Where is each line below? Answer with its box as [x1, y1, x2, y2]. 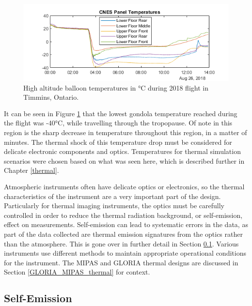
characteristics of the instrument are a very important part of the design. [4, 191, 221, 201]
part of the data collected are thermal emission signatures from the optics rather [4, 229, 243, 239]
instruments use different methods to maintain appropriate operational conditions [4, 248, 246, 258]
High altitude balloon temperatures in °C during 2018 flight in [23, 82, 208, 92]
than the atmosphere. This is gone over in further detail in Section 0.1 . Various [4, 238, 239, 248]
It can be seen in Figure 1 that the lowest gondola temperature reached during [4, 108, 237, 118]
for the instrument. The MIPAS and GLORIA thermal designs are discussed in [4, 257, 238, 267]
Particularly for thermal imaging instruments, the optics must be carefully [4, 200, 224, 211]
